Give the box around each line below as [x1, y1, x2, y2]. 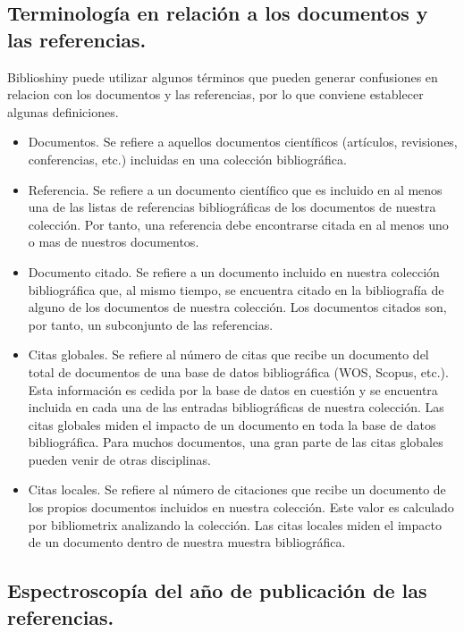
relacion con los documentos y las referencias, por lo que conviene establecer [7, 85, 424, 104]
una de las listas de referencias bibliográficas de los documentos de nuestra [28, 198, 436, 216]
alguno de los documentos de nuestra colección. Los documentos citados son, [28, 298, 447, 316]
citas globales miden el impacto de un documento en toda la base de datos [28, 415, 436, 434]
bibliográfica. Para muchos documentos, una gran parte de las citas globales [28, 433, 443, 451]
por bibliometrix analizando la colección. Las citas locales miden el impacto [28, 515, 442, 534]
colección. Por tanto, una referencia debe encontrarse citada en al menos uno [28, 215, 449, 233]
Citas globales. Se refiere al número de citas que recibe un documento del [28, 345, 429, 364]
